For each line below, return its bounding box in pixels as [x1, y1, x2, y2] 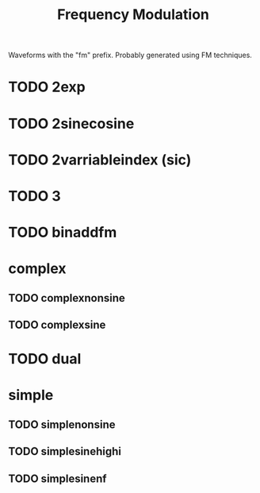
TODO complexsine [8, 318, 106, 332]
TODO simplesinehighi [8, 445, 121, 458]
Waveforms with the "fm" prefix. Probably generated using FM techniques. [8, 50, 252, 60]
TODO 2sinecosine [8, 114, 135, 133]
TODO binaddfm [8, 224, 117, 241]
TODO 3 [8, 187, 61, 205]
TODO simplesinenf [8, 472, 107, 485]
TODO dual [8, 350, 82, 368]
